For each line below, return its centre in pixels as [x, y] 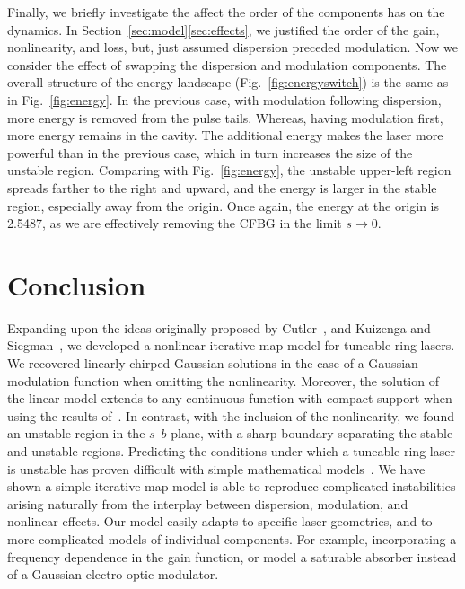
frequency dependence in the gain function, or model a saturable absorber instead [232, 556]
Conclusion [77, 284]
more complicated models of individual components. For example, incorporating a [232, 538]
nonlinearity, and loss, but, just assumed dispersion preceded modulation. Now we [232, 47]
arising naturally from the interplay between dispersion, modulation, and [208, 503]
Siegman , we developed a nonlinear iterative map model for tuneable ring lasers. [231, 345]
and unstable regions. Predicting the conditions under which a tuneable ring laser [231, 451]
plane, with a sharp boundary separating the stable [312, 433]
